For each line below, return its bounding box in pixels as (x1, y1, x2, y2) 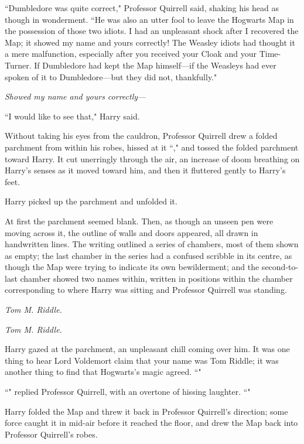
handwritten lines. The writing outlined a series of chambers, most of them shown (5, 238, 299, 250)
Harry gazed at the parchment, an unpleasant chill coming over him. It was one (5, 343, 290, 355)
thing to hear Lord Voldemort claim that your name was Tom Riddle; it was (5, 354, 279, 366)
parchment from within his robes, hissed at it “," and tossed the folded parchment (5, 141, 299, 153)
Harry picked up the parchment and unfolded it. (5, 195, 177, 207)
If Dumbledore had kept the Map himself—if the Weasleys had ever (34, 59, 276, 71)
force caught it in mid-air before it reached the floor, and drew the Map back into (5, 416, 298, 429)
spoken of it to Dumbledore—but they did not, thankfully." (5, 70, 217, 83)
